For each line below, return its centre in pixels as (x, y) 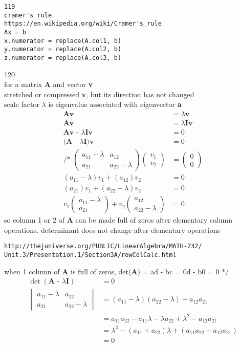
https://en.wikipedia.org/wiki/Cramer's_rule (83, 24)
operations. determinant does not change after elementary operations (112, 230)
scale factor (22, 104)
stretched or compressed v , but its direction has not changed (99, 94)
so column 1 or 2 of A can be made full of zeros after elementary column (118, 220)
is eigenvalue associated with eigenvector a (115, 104)
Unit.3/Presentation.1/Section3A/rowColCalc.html (90, 255)
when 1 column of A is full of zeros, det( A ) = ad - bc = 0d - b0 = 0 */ (117, 271)
